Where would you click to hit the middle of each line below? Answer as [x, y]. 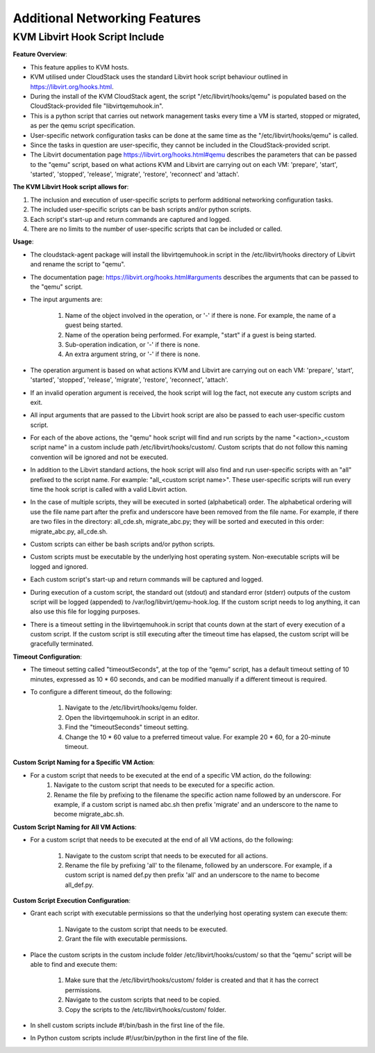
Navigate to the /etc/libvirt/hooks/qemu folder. [131, 708]
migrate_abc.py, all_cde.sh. [69, 531]
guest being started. [94, 325]
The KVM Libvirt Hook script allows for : [71, 187]
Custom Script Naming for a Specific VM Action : [84, 762]
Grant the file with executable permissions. [126, 939]
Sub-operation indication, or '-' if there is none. [133, 344]
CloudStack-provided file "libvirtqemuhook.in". [97, 106]
